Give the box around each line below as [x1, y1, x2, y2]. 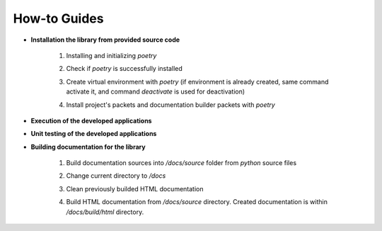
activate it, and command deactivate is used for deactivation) [66, 87, 245, 96]
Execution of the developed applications [30, 116, 152, 125]
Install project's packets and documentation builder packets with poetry [66, 100, 275, 109]
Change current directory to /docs [66, 171, 166, 180]
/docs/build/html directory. [66, 208, 144, 216]
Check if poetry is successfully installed [66, 64, 183, 73]
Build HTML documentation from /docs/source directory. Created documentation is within [66, 198, 328, 206]
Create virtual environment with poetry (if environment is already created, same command [66, 77, 329, 86]
